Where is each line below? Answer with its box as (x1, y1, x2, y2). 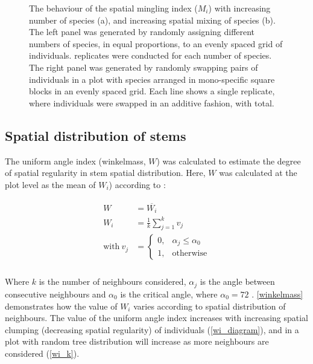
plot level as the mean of (5, 178, 96, 190)
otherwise (172, 249, 207, 258)
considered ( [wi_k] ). (5, 346, 80, 359)
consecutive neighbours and (5, 287, 106, 300)
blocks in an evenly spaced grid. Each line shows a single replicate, (29, 85, 275, 97)
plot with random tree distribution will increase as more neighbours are (5, 335, 269, 348)
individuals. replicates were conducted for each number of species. (29, 49, 272, 62)
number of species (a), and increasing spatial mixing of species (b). (29, 13, 276, 26)
